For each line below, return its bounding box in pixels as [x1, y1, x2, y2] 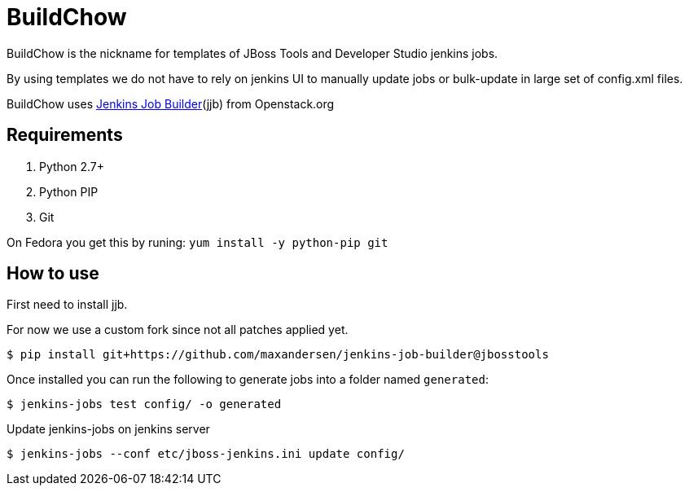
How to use [7, 263, 99, 284]
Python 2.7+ [39, 159, 105, 174]
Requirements [7, 125, 123, 146]
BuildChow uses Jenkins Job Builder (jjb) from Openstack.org [7, 96, 335, 111]
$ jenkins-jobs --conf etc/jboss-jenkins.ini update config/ [7, 447, 405, 461]
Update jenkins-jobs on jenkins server [7, 422, 210, 437]
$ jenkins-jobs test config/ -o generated [7, 398, 282, 411]
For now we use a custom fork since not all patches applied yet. [7, 323, 349, 337]
